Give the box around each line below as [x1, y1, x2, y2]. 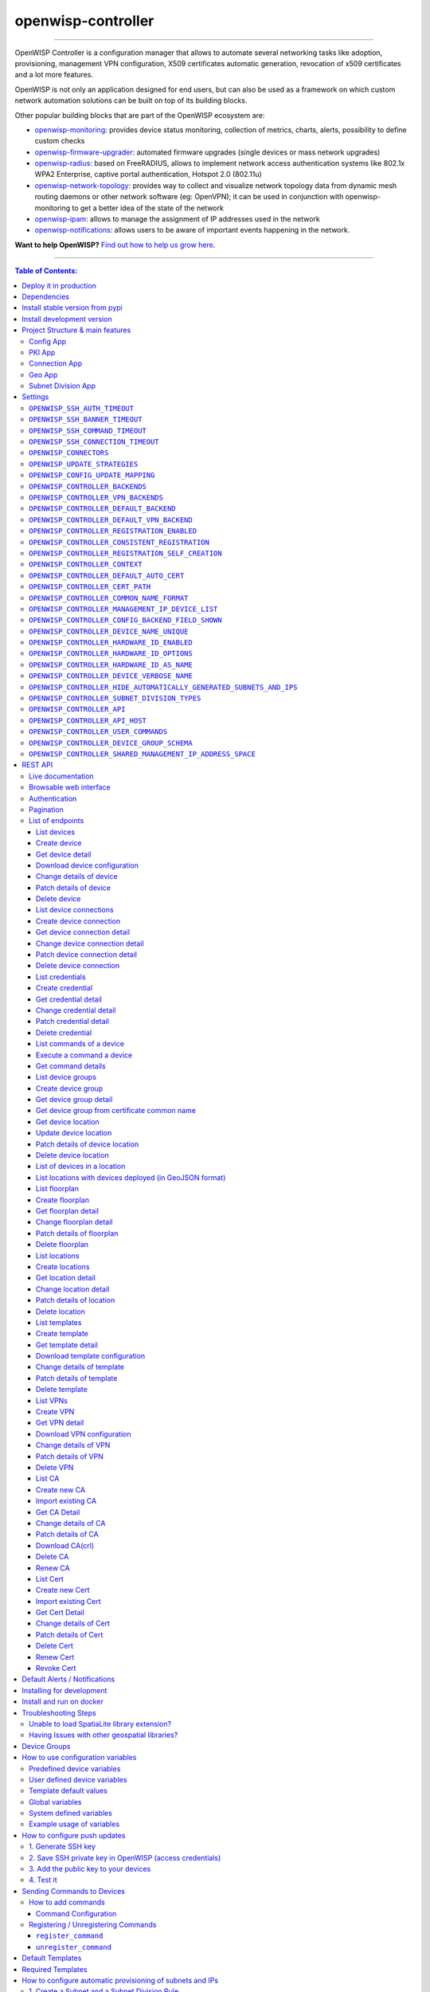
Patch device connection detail [36, 950, 137, 959]
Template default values [29, 1786, 107, 1796]
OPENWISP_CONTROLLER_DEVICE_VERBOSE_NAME [29, 672, 193, 680]
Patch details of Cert [36, 1629, 104, 1639]
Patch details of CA [36, 1530, 99, 1539]
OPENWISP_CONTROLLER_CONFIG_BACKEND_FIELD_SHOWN [29, 616, 222, 625]
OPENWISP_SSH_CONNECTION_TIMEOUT [29, 437, 159, 446]
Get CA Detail [36, 1507, 80, 1517]
